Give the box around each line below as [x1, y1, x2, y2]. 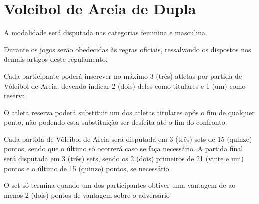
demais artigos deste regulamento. [4, 54, 108, 64]
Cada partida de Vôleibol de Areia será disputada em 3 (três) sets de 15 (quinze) [4, 133, 252, 144]
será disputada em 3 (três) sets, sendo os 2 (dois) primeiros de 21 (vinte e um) [4, 153, 244, 164]
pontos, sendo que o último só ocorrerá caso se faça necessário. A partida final [4, 143, 243, 154]
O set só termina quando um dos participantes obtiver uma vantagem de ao [4, 180, 236, 190]
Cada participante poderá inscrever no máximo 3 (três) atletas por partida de [4, 70, 242, 81]
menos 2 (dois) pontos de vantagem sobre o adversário [4, 189, 170, 200]
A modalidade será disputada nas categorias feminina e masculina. [4, 27, 207, 38]
